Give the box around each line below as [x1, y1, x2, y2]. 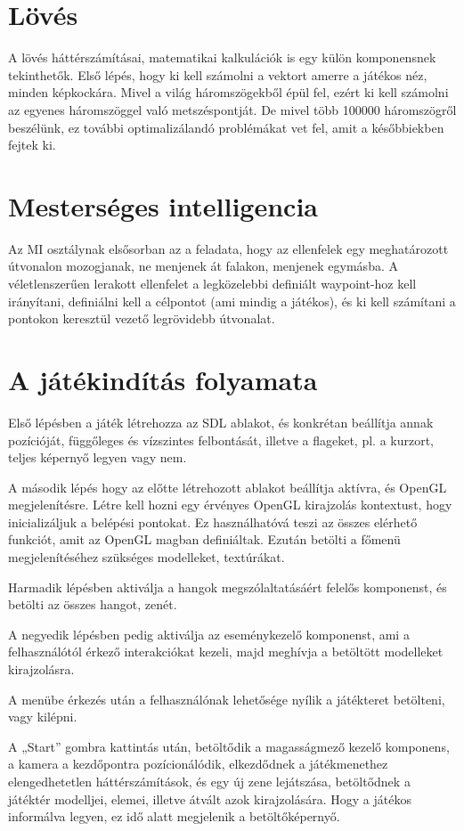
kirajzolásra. [8, 660, 75, 679]
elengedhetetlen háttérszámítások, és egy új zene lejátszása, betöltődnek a [8, 772, 411, 790]
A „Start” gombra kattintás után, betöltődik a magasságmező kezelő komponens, [8, 737, 450, 755]
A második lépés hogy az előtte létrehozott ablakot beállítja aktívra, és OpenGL [8, 477, 447, 496]
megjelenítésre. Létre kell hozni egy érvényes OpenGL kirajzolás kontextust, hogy [8, 495, 452, 514]
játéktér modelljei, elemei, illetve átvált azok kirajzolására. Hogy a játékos [8, 789, 411, 808]
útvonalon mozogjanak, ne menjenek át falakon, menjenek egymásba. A [8, 257, 398, 275]
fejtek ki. [8, 135, 56, 154]
